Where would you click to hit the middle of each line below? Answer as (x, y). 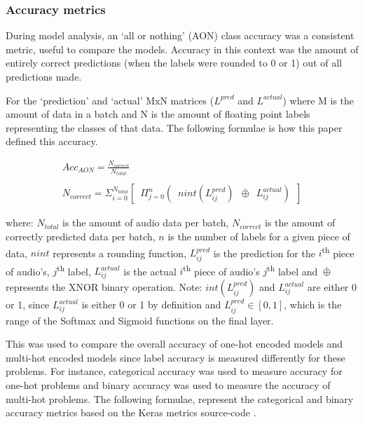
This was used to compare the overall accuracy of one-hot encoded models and (174, 344)
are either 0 (332, 287)
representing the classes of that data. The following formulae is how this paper (174, 127)
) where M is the (318, 100)
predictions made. (44, 76)
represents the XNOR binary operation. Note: (104, 287)
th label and (292, 270)
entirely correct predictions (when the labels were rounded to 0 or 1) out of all (174, 63)
